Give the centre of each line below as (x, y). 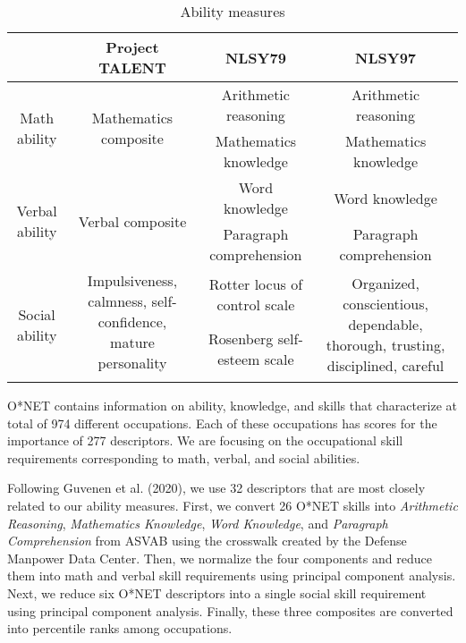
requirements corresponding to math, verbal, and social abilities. (184, 457)
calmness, (118, 301)
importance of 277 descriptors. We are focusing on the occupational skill (205, 440)
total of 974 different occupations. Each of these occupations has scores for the (222, 423)
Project (132, 47)
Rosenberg (241, 338)
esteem (239, 359)
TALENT (132, 68)
